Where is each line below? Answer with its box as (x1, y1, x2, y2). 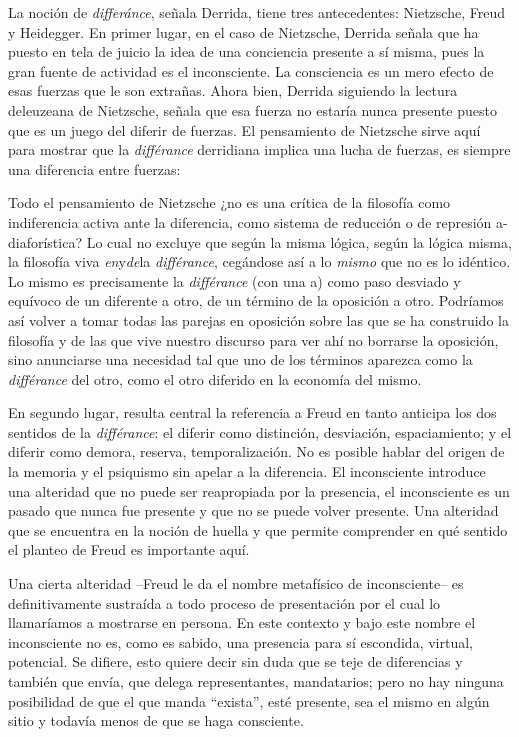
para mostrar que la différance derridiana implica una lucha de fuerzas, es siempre (8, 139, 511, 160)
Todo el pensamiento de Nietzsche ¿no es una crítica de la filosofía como (8, 192, 451, 213)
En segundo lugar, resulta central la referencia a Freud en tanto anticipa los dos (8, 402, 497, 423)
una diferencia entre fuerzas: (8, 158, 181, 179)
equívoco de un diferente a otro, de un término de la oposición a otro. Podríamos (8, 290, 504, 311)
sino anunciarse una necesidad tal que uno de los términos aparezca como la (8, 349, 473, 370)
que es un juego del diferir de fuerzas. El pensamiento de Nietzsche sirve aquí (8, 119, 481, 140)
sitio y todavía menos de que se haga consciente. (8, 710, 304, 731)
